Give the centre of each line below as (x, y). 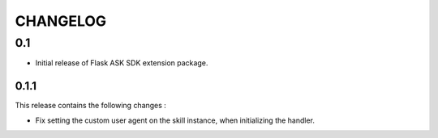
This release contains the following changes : (90, 106)
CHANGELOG (61, 21)
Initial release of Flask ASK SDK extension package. (122, 63)
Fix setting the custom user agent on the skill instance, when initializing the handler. (175, 120)
